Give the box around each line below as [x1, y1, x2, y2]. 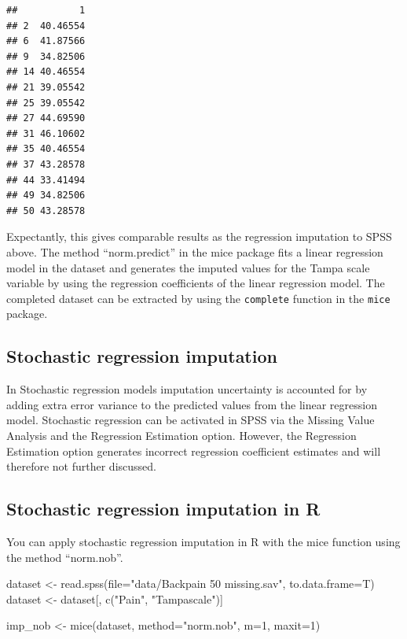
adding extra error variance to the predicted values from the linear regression [6, 396, 377, 412]
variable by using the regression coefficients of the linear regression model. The [6, 275, 385, 291]
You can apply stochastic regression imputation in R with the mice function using [6, 533, 401, 549]
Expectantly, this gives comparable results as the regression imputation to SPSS [6, 228, 392, 245]
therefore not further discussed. [6, 458, 156, 475]
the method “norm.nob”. [6, 549, 123, 565]
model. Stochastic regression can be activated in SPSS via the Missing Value [6, 412, 375, 428]
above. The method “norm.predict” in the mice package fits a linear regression [6, 243, 383, 260]
